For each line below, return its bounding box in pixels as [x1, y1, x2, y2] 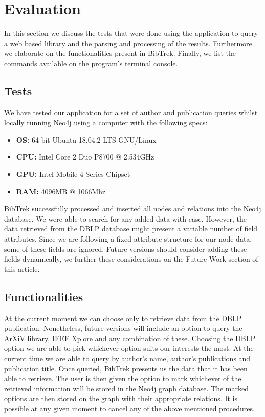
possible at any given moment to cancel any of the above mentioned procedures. [4, 403, 255, 413]
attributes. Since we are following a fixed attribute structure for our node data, [4, 233, 252, 244]
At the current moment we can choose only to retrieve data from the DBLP [4, 312, 242, 323]
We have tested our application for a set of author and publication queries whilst [4, 107, 258, 117]
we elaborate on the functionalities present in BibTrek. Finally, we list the [4, 48, 236, 58]
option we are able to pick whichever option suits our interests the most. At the [4, 343, 254, 353]
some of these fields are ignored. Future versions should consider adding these [4, 243, 247, 254]
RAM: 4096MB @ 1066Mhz [16, 186, 106, 196]
